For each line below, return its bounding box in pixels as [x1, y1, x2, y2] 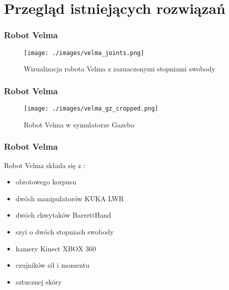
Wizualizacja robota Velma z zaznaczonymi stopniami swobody [24, 63, 216, 74]
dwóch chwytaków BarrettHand [15, 210, 111, 220]
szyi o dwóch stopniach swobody [15, 226, 114, 236]
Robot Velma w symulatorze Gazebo [24, 119, 135, 129]
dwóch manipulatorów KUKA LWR [15, 193, 124, 203]
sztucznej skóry [15, 276, 62, 287]
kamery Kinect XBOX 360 [15, 243, 96, 253]
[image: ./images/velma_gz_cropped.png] [24, 105, 159, 113]
